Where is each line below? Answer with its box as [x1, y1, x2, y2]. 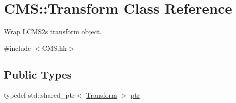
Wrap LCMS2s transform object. [4, 26, 102, 37]
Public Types [4, 66, 72, 82]
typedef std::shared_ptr [4, 89, 75, 100]
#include [4, 42, 31, 53]
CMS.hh [42, 42, 67, 53]
